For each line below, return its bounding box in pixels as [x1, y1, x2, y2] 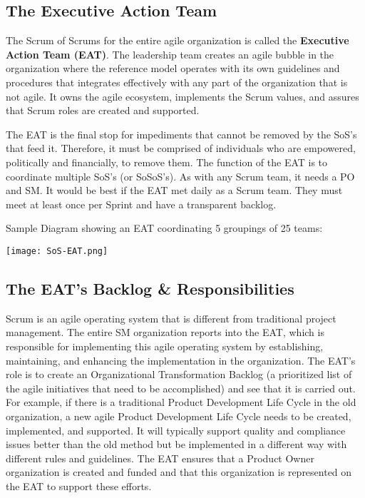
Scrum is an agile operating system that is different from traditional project [6, 310, 336, 325]
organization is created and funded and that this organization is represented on [6, 464, 352, 479]
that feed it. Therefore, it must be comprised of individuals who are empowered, [6, 141, 356, 156]
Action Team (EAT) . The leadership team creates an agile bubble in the [6, 46, 334, 61]
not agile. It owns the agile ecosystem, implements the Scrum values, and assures [6, 88, 359, 103]
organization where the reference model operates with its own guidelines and [6, 61, 340, 76]
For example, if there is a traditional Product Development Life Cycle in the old [6, 395, 356, 410]
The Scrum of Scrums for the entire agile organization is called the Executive [6, 33, 349, 48]
